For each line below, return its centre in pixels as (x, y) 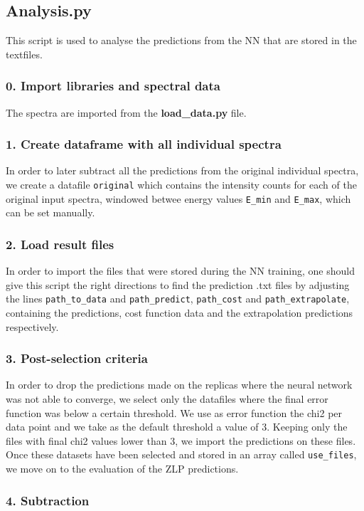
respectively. (32, 326)
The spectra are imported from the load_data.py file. (126, 112)
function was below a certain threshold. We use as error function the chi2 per (174, 412)
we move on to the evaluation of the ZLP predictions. (122, 469)
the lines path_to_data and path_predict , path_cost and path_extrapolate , (178, 299)
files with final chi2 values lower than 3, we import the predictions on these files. (181, 440)
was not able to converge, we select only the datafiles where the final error (167, 398)
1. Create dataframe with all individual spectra (144, 144)
